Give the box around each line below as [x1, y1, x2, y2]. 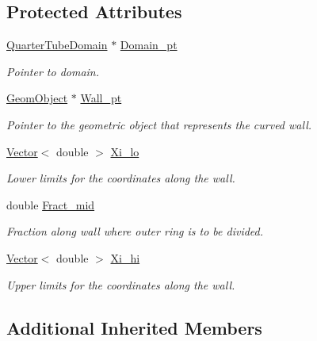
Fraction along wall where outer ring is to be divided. [6, 223, 264, 239]
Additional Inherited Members [6, 315, 262, 339]
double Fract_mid [6, 196, 95, 213]
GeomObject [6, 90, 68, 106]
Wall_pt [80, 90, 122, 106]
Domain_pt [120, 36, 178, 53]
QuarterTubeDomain [6, 36, 108, 53]
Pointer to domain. [6, 63, 100, 79]
